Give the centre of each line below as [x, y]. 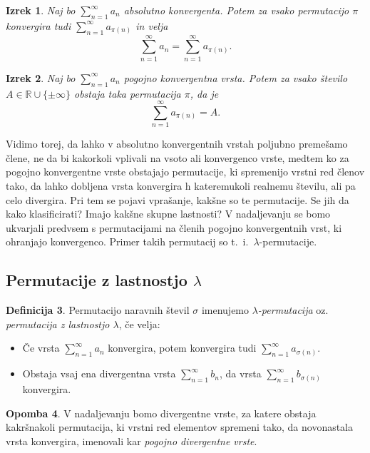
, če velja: [139, 324]
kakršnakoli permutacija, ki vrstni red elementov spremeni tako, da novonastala [180, 427]
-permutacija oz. [293, 310]
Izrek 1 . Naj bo [41, 10]
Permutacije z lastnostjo [97, 280]
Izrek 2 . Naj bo [41, 77]
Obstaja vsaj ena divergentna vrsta [99, 373]
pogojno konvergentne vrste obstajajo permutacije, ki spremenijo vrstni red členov [185, 172]
